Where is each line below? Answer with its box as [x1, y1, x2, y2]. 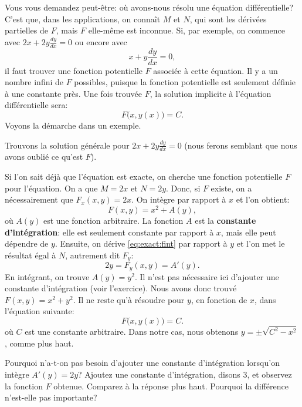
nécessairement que [5, 193, 73, 206]
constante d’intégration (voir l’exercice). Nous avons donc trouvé [5, 282, 237, 294]
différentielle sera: [5, 99, 68, 111]
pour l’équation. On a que [5, 181, 98, 194]
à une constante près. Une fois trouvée [5, 87, 142, 99]
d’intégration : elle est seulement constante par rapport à [5, 226, 214, 238]
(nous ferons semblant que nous [184, 139, 297, 151]
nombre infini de [5, 76, 64, 88]
